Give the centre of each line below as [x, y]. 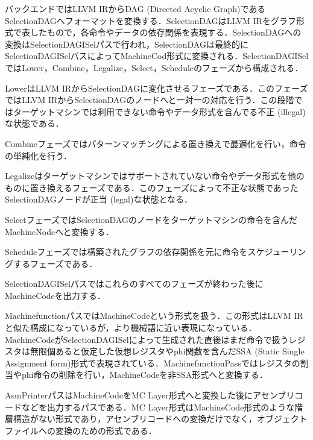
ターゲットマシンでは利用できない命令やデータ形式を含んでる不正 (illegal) [159, 111]
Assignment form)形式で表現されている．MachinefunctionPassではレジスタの [153, 363]
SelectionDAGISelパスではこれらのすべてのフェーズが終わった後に [134, 284]
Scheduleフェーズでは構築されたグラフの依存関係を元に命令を [126, 252]
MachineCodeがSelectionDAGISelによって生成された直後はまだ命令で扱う [147, 339]
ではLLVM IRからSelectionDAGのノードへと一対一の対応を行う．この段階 [150, 100]
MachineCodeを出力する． [55, 295]
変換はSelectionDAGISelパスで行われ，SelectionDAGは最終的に [127, 44]
